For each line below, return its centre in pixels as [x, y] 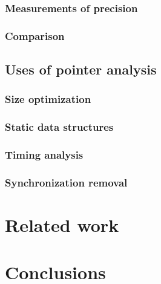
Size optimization [48, 99]
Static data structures [59, 127]
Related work [62, 225]
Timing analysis [44, 155]
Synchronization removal [66, 182]
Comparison [35, 35]
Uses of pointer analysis [81, 69]
